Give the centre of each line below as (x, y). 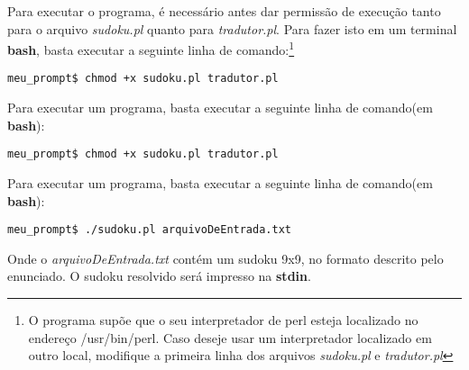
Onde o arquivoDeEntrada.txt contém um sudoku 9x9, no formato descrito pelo (225, 258)
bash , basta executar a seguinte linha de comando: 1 (151, 48)
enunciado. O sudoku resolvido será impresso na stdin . (159, 276)
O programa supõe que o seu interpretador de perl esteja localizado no (223, 319)
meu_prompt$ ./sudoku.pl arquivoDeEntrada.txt (149, 230)
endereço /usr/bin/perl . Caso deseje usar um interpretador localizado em (230, 337)
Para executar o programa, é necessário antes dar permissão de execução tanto (224, 11)
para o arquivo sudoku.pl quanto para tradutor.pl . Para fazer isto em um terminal (232, 28)
